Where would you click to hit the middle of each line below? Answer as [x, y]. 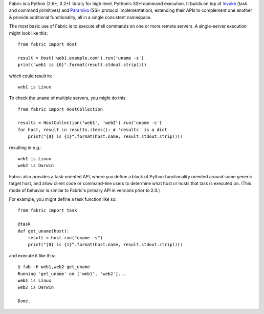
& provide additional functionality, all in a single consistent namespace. [80, 17]
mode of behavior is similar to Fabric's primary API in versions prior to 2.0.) [85, 190]
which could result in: [31, 76]
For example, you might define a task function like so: [63, 199]
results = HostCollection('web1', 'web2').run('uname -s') [90, 123]
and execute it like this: [32, 255]
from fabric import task [47, 210]
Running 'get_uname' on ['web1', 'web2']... [72, 274]
